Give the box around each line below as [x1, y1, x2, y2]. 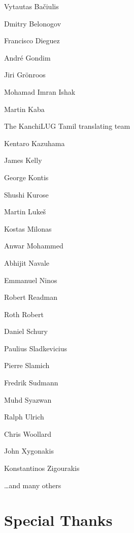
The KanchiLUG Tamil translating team [4, 121, 130, 131]
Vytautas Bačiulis [4, 1, 59, 11]
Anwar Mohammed [4, 240, 63, 251]
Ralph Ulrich [4, 411, 44, 422]
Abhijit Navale [4, 257, 50, 268]
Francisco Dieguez [4, 35, 60, 46]
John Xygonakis [4, 445, 54, 456]
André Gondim [4, 52, 51, 63]
